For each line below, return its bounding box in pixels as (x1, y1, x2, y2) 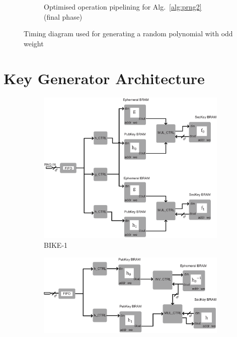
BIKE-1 (44, 239, 68, 250)
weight (24, 38, 44, 48)
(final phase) (44, 11, 83, 22)
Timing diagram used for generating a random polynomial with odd (24, 28, 233, 39)
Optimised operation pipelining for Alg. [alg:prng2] (44, 2, 202, 12)
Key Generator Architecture (4, 68, 205, 88)
